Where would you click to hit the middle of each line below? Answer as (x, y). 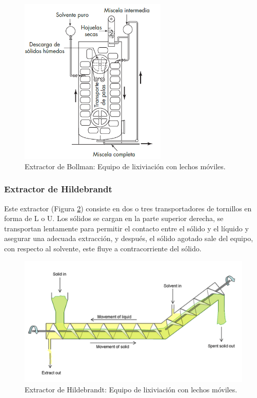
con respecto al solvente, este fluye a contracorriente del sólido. (103, 248)
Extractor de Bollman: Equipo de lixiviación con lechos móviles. (125, 166)
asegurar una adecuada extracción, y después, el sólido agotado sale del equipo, (129, 238)
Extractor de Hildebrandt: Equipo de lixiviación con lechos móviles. (131, 389)
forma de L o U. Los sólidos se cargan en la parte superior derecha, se (114, 218)
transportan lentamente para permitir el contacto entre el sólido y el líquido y (126, 228)
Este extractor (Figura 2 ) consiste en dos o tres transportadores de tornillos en (128, 208)
